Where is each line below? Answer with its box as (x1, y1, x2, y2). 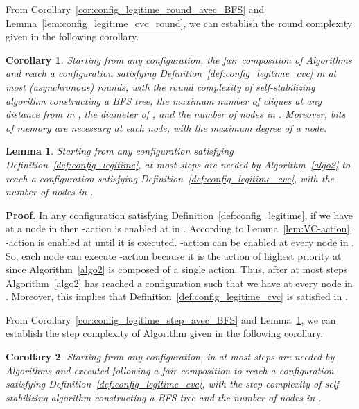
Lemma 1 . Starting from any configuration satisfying (6, 143, 234, 158)
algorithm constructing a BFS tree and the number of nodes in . (51, 390, 322, 404)
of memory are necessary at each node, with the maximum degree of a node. (6, 120, 327, 134)
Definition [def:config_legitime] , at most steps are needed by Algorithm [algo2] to (6, 157, 351, 171)
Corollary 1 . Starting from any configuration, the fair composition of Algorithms (6, 52, 352, 67)
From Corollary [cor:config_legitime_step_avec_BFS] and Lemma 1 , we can (6, 312, 336, 327)
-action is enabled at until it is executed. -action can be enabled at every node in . (6, 234, 355, 249)
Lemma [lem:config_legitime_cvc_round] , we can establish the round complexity (6, 15, 353, 30)
